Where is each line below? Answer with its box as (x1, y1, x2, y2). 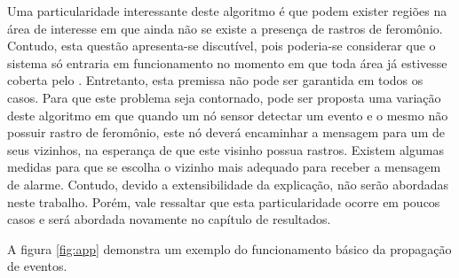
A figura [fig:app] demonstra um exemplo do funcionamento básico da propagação (7, 239, 452, 258)
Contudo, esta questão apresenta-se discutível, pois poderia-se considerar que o (7, 36, 436, 55)
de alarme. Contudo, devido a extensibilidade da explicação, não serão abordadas (7, 174, 448, 193)
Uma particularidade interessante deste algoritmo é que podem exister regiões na (7, 2, 447, 19)
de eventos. (7, 257, 67, 275)
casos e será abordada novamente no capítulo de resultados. (7, 210, 331, 228)
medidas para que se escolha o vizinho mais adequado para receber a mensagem (7, 158, 441, 176)
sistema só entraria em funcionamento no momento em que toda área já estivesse (7, 53, 447, 72)
